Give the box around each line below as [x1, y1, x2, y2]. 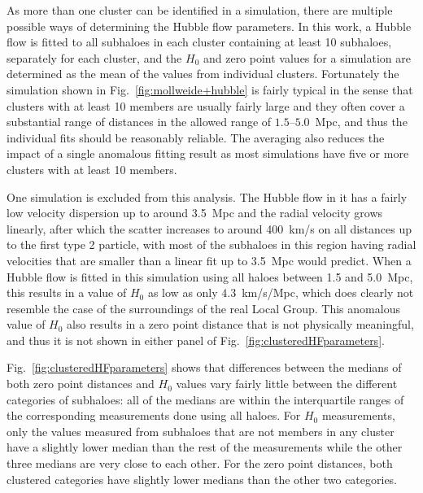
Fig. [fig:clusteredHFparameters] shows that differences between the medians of [7, 359, 402, 376]
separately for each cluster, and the [7, 49, 182, 66]
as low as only [147, 284, 218, 301]
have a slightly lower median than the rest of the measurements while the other [7, 438, 403, 456]
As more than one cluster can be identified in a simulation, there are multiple [7, 2, 393, 18]
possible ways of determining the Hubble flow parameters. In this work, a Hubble [7, 17, 412, 34]
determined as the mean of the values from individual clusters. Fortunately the [7, 65, 399, 82]
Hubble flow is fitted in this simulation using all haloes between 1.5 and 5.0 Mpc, [7, 268, 413, 285]
